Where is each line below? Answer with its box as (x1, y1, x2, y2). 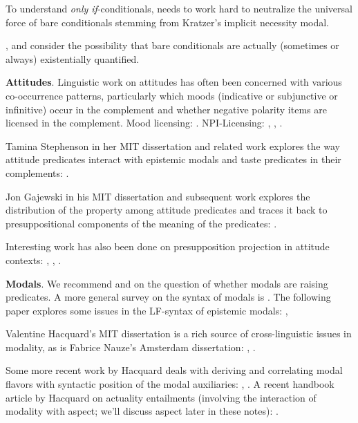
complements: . (6, 165, 69, 180)
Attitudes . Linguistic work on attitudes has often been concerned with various (6, 75, 342, 89)
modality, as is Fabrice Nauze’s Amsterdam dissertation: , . (6, 339, 256, 354)
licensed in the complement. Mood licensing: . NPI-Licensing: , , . (6, 115, 283, 130)
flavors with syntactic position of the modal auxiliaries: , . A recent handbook (6, 377, 335, 391)
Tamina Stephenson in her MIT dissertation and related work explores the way (6, 138, 340, 153)
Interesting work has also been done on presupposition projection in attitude (6, 239, 330, 254)
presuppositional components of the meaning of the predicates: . (6, 216, 277, 230)
